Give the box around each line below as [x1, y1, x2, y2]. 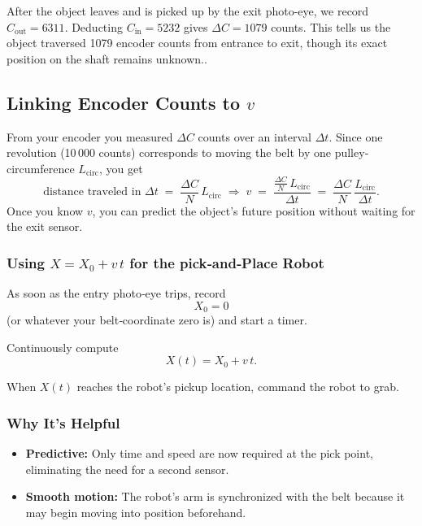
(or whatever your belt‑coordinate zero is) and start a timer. [7, 311, 307, 328]
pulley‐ [334, 144, 369, 161]
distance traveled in [43, 186, 141, 198]
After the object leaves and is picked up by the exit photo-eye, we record [7, 2, 369, 19]
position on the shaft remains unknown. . [7, 50, 207, 67]
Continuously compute [7, 338, 119, 355]
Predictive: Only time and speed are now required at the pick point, [25, 445, 373, 462]
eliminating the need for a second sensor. [25, 460, 229, 477]
